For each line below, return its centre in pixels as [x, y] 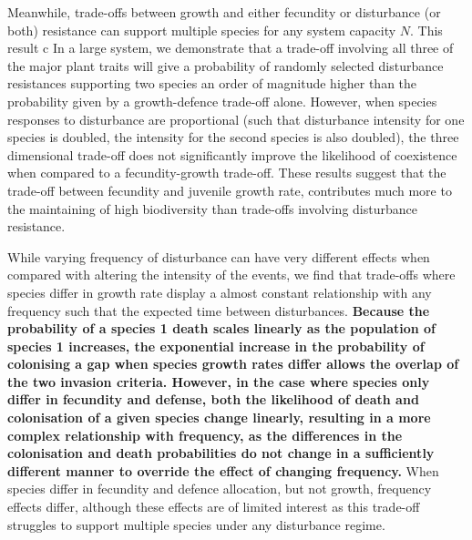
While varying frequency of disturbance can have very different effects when [219, 256]
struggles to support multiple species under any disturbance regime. [196, 524]
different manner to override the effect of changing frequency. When [223, 470]
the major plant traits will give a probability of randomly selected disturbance [226, 65]
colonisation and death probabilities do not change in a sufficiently [221, 453]
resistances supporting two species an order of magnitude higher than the [212, 83]
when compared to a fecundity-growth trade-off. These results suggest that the [227, 173]
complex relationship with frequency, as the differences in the [205, 435]
